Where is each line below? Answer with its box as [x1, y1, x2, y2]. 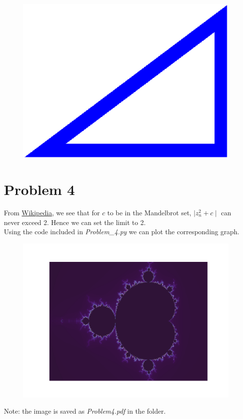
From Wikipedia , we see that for [4, 207, 100, 217]
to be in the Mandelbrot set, [107, 207, 192, 217]
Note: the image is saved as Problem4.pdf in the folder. [4, 406, 166, 416]
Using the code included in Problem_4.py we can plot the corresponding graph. [4, 226, 240, 237]
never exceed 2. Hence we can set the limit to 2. [4, 217, 146, 227]
